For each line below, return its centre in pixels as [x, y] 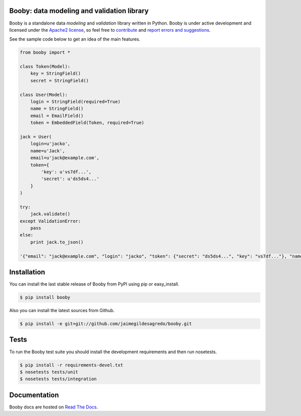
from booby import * [45, 52]
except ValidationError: [50, 221]
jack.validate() [50, 214]
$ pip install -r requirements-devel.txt [71, 365]
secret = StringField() [59, 81]
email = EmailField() [57, 116]
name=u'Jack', [48, 151]
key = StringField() [56, 74]
